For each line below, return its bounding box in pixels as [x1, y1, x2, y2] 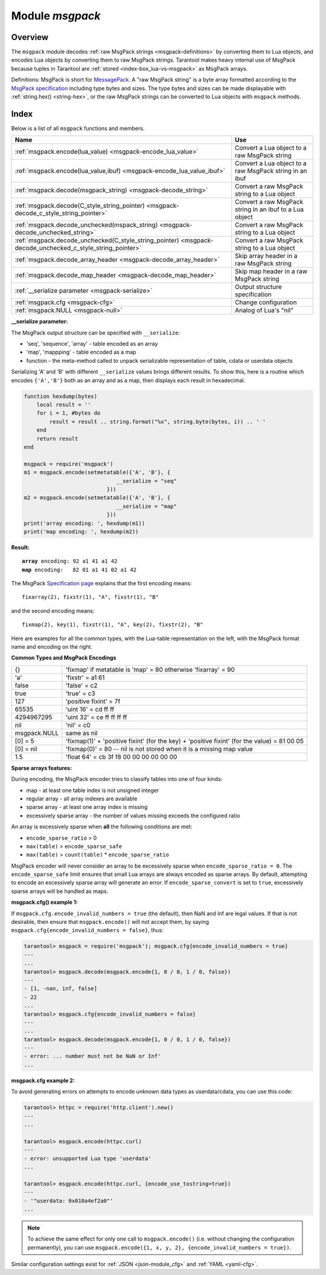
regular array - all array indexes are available [26, 795, 138, 802]
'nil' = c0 [65, 721, 91, 729]
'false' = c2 [65, 681, 98, 689]
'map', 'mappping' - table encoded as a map [26, 348, 136, 356]
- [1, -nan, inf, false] [24, 985, 98, 992]
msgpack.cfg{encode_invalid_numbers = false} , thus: [11, 927, 164, 934]
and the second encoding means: [11, 607, 95, 614]
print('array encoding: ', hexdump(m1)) [24, 520, 145, 527]
